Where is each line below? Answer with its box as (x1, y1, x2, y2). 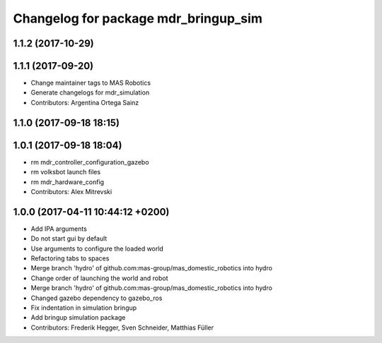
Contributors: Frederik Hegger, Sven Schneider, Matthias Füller (30, 323, 214, 332)
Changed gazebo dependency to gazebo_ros (30, 294, 163, 302)
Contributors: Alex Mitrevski (30, 187, 112, 195)
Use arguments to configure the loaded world (30, 244, 164, 253)
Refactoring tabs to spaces (30, 254, 110, 263)
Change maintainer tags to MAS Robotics (30, 78, 151, 88)
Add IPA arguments (30, 224, 88, 233)
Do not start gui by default (30, 234, 108, 243)
